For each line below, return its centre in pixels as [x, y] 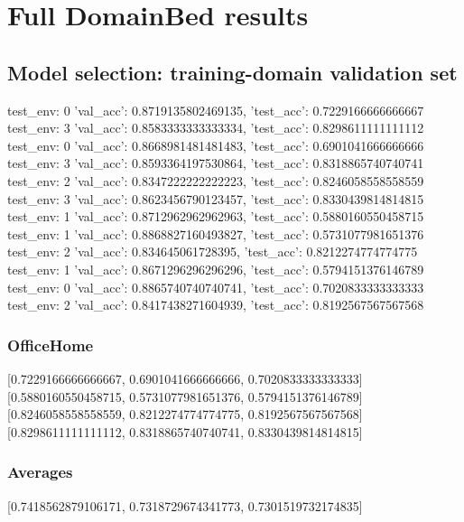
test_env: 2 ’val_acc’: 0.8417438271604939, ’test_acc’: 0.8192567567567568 [216, 305]
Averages [40, 472]
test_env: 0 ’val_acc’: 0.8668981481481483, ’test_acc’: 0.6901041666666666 [216, 145]
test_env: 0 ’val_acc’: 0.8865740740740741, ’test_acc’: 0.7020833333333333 [216, 287]
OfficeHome [51, 345]
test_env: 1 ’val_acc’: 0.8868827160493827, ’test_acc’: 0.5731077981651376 [216, 233]
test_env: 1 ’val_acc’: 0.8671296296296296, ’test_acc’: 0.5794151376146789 [216, 269]
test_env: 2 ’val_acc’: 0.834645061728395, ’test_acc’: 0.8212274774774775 [213, 252]
